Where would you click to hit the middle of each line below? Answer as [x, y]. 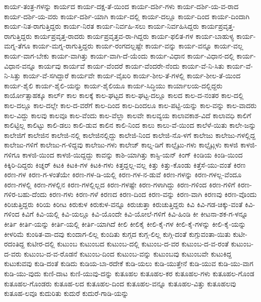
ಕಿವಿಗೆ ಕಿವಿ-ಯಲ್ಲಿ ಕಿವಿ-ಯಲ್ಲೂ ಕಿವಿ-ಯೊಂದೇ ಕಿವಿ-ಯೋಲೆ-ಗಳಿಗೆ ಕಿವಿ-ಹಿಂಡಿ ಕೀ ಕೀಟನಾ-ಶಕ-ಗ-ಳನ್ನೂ [135, 214]
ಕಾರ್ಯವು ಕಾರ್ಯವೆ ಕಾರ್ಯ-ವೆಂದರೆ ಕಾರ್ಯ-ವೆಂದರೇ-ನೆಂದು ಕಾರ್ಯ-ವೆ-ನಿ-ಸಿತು [131, 65]
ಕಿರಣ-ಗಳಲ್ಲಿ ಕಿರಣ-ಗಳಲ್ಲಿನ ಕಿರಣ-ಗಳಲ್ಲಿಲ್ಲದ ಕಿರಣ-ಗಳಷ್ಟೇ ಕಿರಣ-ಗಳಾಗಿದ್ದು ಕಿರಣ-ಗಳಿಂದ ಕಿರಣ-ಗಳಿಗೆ [120, 184]
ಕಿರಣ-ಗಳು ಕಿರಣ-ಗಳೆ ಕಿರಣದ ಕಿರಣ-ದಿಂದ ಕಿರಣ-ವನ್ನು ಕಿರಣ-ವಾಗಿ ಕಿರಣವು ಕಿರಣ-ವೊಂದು [153, 194]
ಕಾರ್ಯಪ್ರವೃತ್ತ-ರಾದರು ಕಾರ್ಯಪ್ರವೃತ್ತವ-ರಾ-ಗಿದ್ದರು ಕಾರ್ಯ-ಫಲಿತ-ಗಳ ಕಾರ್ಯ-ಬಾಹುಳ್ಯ [134, 36]
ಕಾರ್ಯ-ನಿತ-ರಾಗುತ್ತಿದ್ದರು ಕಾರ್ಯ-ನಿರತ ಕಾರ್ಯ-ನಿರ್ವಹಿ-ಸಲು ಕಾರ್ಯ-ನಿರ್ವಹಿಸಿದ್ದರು [102, 26]
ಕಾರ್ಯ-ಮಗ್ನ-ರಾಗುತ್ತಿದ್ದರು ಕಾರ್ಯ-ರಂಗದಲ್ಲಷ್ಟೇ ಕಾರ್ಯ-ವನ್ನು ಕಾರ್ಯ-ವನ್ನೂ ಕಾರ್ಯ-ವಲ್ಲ [138, 46]
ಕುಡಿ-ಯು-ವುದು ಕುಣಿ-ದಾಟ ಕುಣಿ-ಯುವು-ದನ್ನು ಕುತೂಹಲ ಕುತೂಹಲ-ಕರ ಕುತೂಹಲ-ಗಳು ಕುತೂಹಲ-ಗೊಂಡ [129, 273]
